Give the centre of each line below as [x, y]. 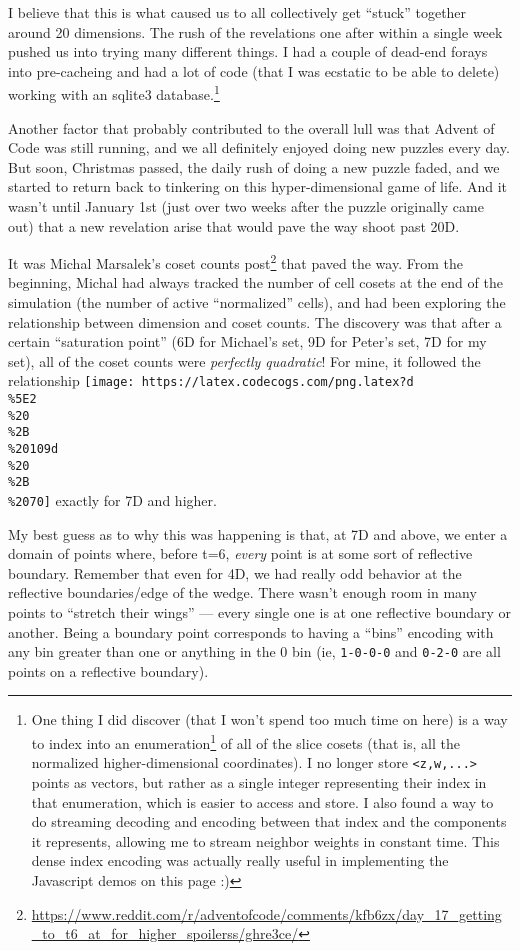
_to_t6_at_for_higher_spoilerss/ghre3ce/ [165, 933]
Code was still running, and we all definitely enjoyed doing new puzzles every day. [259, 147]
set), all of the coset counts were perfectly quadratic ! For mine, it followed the [244, 360]
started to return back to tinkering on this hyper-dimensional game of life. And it [258, 186]
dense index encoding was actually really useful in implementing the [240, 860]
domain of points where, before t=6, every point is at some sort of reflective [240, 553]
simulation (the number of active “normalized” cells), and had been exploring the [257, 302]
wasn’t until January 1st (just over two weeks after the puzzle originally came [246, 206]
